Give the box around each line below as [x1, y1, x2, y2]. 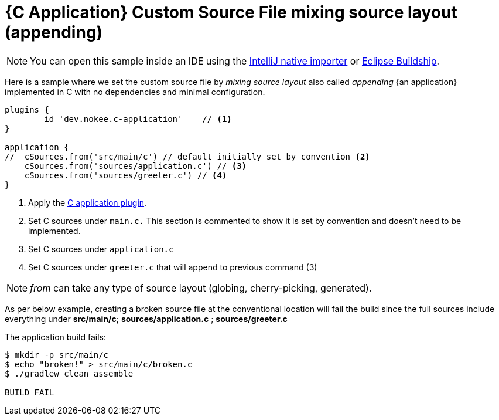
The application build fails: [5, 331, 106, 342]
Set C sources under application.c [28, 243, 174, 254]
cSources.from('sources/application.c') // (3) [24, 161, 247, 171]
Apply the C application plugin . [28, 197, 147, 208]
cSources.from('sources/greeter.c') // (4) [24, 170, 227, 180]
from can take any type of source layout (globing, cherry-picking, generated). [30, 282, 372, 294]
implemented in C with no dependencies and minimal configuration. [5, 86, 265, 97]
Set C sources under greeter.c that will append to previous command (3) [28, 262, 317, 272]
